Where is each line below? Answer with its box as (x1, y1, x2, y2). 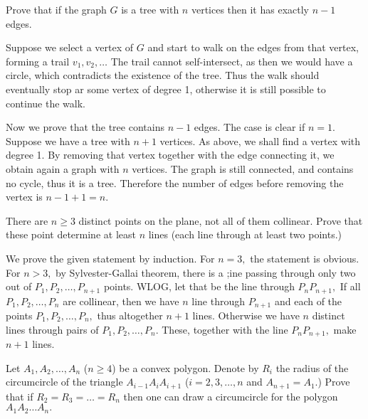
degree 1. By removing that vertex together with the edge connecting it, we (6, 147, 335, 162)
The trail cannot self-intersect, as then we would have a (110, 53, 353, 68)
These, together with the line (162, 322, 288, 336)
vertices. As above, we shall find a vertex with (159, 133, 361, 148)
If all (340, 279, 361, 294)
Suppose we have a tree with (6, 133, 130, 148)
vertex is (6, 189, 43, 204)
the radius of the (275, 360, 349, 375)
